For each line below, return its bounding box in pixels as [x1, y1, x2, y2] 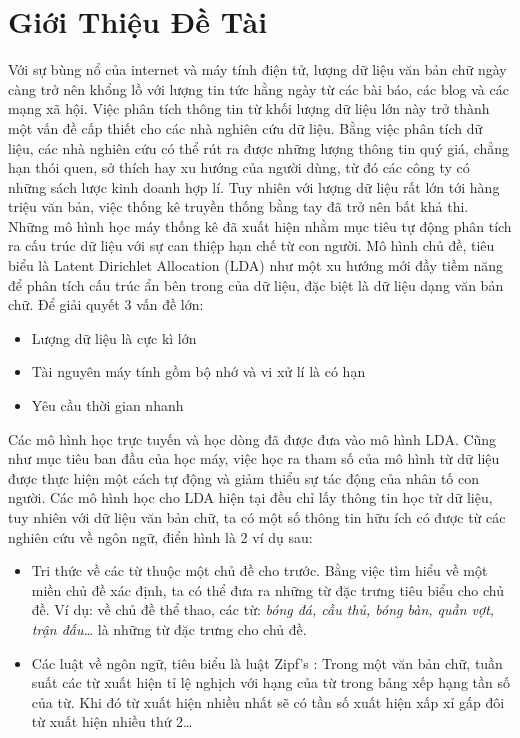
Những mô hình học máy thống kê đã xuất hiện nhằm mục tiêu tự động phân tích [8, 215, 512, 236]
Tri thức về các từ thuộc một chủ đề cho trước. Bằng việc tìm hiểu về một [31, 560, 488, 581]
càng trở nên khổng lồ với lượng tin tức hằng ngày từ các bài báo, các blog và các [8, 78, 509, 99]
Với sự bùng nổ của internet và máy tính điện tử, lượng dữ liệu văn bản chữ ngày [8, 59, 507, 80]
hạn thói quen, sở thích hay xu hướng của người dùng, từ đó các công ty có [8, 157, 470, 178]
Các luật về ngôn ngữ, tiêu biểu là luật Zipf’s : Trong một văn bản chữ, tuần [31, 652, 503, 673]
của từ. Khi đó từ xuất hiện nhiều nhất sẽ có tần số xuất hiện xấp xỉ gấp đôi [31, 691, 505, 712]
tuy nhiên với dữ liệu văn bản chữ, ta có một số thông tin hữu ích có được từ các [8, 507, 506, 527]
